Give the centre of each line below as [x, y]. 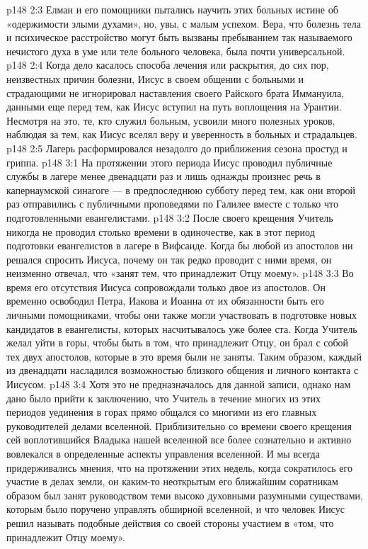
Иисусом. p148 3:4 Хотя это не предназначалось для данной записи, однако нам [179, 384]
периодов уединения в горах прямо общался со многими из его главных [162, 412]
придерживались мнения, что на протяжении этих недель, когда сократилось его [179, 467]
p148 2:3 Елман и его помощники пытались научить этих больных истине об [172, 9]
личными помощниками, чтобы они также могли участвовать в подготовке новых [182, 315]
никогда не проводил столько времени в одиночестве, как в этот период [161, 231]
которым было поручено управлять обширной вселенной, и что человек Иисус [176, 509]
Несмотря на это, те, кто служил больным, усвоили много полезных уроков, [171, 120]
